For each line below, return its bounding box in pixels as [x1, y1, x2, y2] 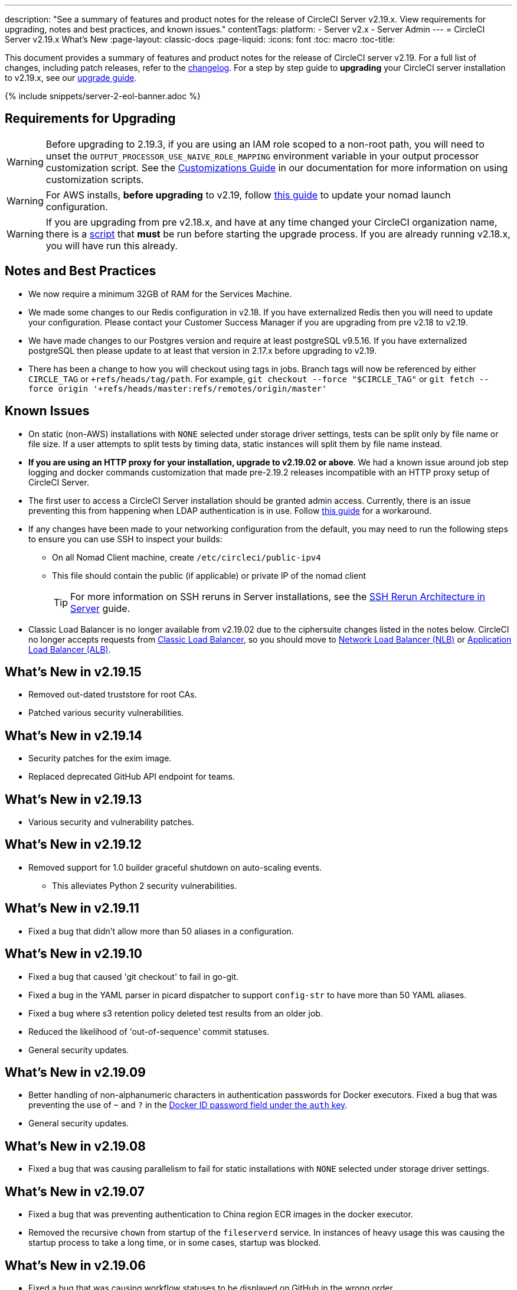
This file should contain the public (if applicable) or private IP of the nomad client [52, 570, 366, 581]
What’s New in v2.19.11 [5, 901, 139, 916]
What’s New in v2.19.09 [5, 1065, 146, 1080]
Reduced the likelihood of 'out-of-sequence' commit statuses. [28, 1026, 270, 1037]
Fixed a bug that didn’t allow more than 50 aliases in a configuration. [28, 926, 294, 936]
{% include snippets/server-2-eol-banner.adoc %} [5, 91, 201, 101]
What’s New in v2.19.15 [5, 664, 142, 679]
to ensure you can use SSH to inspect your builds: [28, 533, 222, 544]
